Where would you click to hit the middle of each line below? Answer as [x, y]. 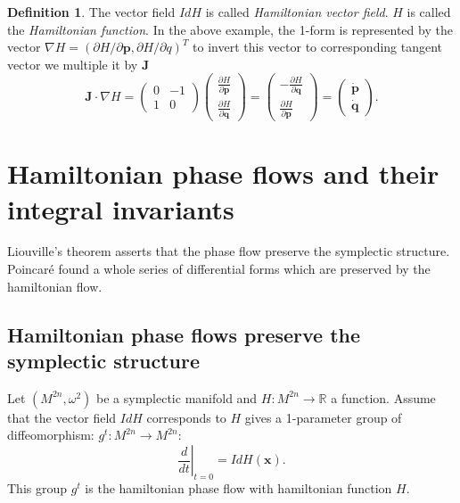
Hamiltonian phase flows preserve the [184, 334]
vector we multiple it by [73, 64]
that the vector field [62, 417]
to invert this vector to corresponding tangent [318, 47]
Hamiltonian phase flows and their [223, 173]
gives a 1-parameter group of [323, 417]
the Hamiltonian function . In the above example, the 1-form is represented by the [230, 29]
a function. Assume [383, 397]
